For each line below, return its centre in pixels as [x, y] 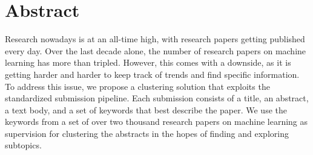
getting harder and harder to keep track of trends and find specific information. [152, 74]
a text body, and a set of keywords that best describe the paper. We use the [146, 109]
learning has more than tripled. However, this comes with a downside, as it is [148, 62]
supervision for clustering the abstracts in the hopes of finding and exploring [147, 133]
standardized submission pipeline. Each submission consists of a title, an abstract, [157, 98]
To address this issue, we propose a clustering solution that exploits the [137, 86]
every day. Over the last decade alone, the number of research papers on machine [156, 50]
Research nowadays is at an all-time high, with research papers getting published [155, 39]
